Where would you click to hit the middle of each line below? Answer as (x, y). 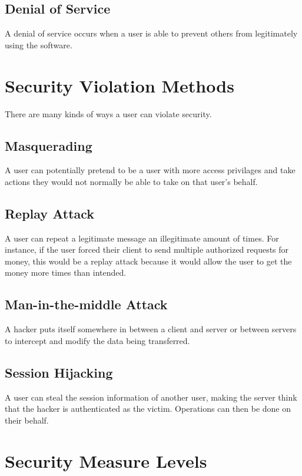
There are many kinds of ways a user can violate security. (108, 113)
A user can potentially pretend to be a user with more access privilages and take (150, 170)
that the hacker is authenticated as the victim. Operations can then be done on (148, 409)
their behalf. (27, 420)
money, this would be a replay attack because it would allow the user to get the (148, 261)
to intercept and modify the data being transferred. (97, 340)
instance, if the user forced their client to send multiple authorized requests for (147, 249)
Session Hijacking (59, 372)
